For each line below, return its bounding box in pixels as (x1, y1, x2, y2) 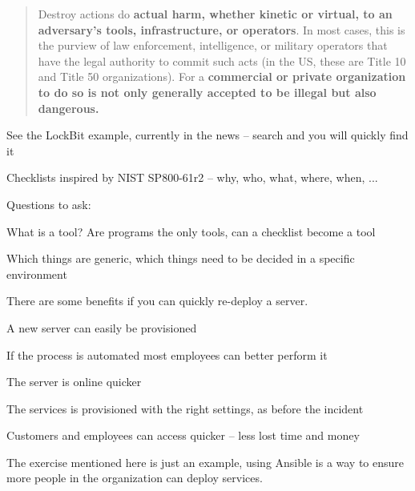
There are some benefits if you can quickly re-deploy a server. (6, 292, 308, 309)
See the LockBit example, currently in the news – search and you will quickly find (6, 127, 409, 143)
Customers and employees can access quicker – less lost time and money (6, 427, 360, 444)
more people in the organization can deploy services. (6, 469, 263, 486)
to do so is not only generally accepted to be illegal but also (38, 83, 377, 100)
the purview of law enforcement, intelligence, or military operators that (38, 37, 388, 54)
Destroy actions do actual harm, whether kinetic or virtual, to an (38, 6, 393, 22)
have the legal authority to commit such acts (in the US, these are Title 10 (38, 52, 406, 69)
